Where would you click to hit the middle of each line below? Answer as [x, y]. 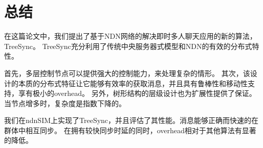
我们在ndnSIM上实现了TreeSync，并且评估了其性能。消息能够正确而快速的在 [131, 120]
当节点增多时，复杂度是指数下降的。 [65, 103]
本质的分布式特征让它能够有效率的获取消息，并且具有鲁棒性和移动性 [133, 83]
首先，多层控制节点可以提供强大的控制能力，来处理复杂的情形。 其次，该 [127, 73]
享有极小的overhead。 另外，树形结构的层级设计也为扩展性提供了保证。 [137, 93]
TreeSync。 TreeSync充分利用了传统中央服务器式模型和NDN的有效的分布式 [128, 46]
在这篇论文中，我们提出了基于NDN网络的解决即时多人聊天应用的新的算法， [130, 36]
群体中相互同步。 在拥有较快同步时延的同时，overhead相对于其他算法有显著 [130, 130]
